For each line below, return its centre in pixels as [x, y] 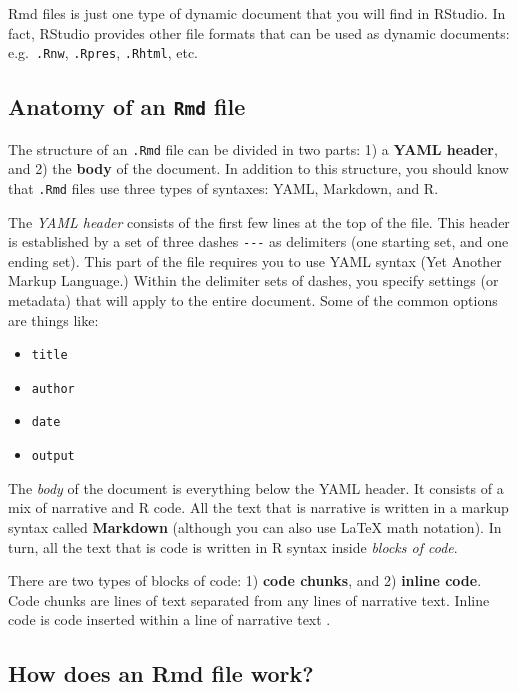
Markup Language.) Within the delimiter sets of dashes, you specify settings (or [253, 280]
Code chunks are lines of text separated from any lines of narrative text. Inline [249, 599]
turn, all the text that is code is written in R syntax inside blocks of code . [233, 546]
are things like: [53, 319]
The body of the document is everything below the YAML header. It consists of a [256, 487]
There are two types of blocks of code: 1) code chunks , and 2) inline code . [245, 580]
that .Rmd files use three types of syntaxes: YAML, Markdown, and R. [223, 187]
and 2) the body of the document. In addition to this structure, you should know [258, 168]
